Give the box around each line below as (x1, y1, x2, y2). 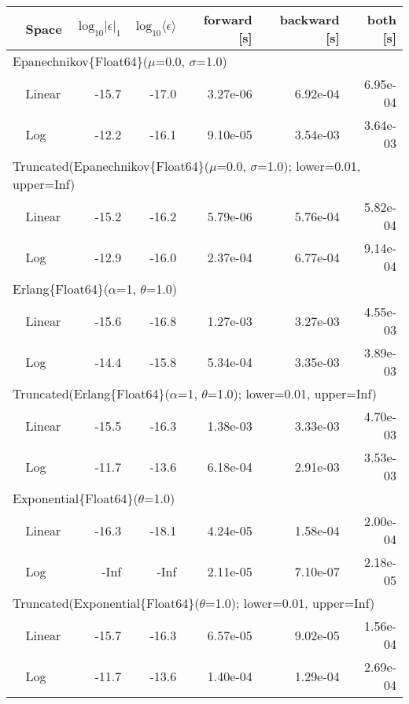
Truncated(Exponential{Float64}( (13, 594, 200, 612)
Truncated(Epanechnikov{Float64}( (13, 157, 209, 175)
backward (279, 10, 340, 28)
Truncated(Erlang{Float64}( (13, 384, 170, 402)
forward (203, 10, 252, 28)
